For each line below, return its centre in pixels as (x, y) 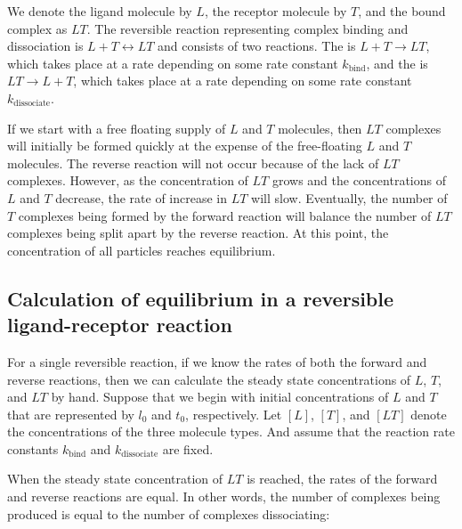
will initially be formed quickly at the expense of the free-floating (185, 146)
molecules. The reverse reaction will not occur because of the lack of (193, 163)
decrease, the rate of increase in (142, 197)
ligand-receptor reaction (120, 325)
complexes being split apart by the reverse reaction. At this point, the (198, 233)
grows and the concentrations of (359, 180)
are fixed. (188, 448)
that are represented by (71, 414)
